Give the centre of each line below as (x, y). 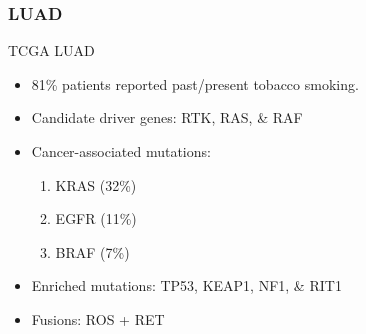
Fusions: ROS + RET (98, 318)
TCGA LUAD (51, 50)
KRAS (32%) (96, 184)
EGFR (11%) (96, 218)
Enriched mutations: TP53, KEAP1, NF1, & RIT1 (186, 285)
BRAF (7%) (92, 251)
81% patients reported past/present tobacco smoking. (195, 83)
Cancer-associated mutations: (121, 151)
